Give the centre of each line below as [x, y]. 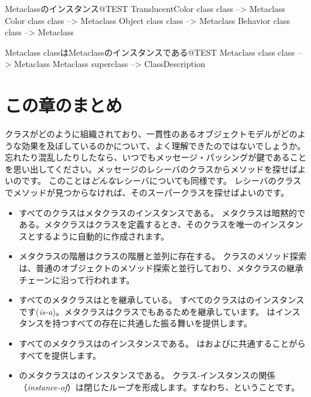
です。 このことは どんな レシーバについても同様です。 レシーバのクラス [161, 181]
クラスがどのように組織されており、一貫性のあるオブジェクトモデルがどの [151, 134]
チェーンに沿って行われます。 [77, 279]
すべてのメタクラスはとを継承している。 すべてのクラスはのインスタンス [161, 300]
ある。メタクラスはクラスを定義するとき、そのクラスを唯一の [140, 224]
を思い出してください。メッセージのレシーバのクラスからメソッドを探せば [151, 169]
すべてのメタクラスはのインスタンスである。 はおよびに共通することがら [162, 343]
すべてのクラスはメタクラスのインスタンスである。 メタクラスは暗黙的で [162, 212]
